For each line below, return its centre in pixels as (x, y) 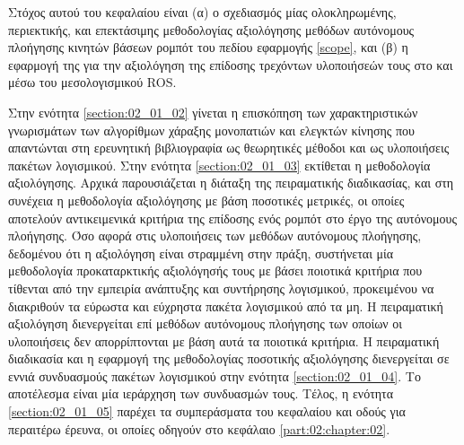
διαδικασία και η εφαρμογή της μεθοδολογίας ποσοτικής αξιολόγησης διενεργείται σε (229, 358)
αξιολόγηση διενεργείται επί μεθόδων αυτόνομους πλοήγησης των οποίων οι (206, 323)
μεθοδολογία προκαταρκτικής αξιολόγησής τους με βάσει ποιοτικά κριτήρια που (215, 270)
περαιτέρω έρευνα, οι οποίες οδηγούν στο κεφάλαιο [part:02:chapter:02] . (199, 428)
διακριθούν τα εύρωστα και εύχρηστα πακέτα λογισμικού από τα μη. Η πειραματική (226, 305)
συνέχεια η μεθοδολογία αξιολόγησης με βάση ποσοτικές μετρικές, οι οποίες (206, 200)
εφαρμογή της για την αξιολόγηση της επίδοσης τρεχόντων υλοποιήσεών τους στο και (231, 64)
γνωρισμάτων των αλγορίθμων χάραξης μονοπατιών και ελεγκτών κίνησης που (212, 130)
